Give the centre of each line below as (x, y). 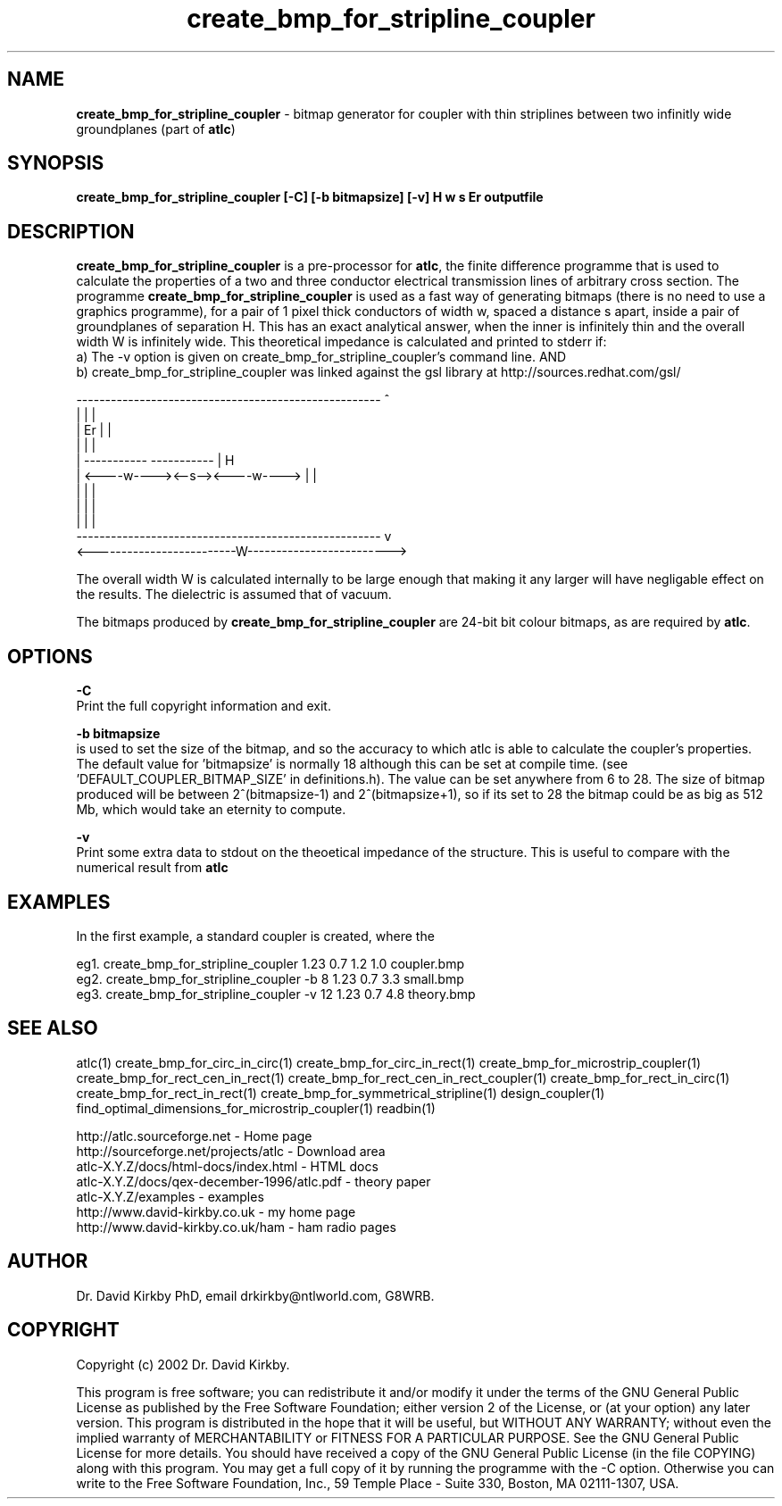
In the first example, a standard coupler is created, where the (255, 936)
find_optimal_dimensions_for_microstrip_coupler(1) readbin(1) (256, 1108)
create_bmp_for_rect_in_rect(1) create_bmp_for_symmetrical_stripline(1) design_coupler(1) (341, 1093)
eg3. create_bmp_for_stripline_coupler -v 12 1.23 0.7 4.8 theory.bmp (276, 994)
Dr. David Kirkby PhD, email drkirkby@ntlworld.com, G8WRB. (255, 1295)
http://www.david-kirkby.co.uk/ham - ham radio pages (236, 1227)
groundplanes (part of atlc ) (156, 129)
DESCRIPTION (71, 231)
